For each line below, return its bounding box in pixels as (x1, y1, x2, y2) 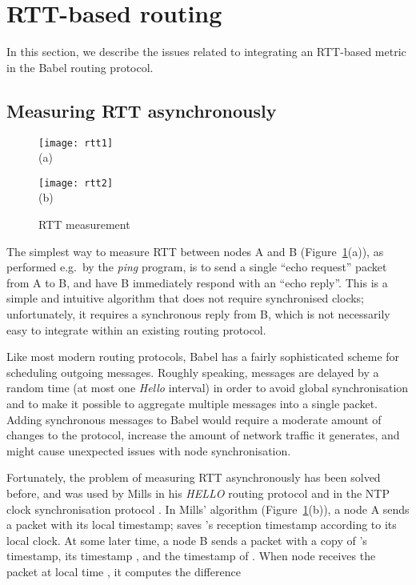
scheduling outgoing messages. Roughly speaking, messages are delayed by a (6, 363, 379, 380)
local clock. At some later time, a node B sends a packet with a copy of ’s (6, 531, 367, 548)
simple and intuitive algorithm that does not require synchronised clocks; (6, 290, 365, 307)
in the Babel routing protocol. (6, 58, 154, 75)
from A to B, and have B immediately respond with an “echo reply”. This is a (6, 274, 388, 290)
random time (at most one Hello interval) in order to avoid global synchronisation (6, 379, 409, 396)
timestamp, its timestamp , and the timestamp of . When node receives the (6, 547, 376, 564)
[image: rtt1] (38, 137, 114, 149)
